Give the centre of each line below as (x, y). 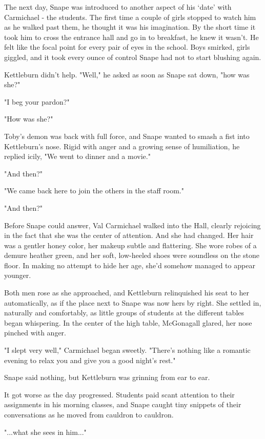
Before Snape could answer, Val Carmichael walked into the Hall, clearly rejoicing (132, 225)
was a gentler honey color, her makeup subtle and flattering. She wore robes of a (130, 245)
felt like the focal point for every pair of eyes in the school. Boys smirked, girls (127, 47)
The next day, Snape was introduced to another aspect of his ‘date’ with (118, 7)
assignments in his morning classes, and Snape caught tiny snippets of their (123, 404)
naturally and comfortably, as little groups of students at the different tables (124, 313)
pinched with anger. (35, 333)
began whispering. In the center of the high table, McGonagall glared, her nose (128, 322)
